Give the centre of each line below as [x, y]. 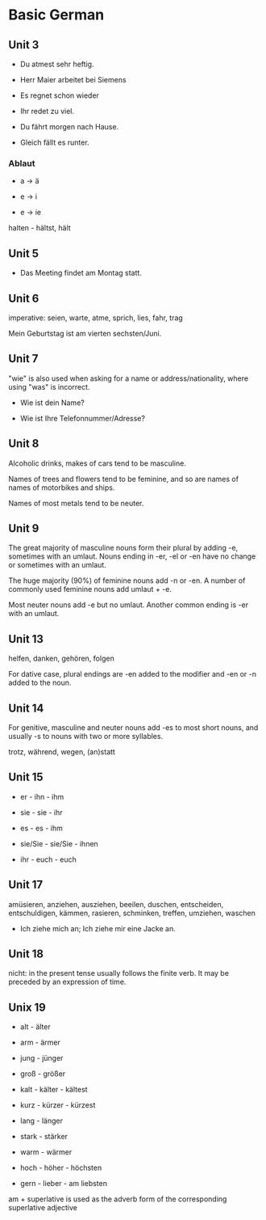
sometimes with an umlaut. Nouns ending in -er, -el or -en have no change [132, 556]
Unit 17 [26, 885]
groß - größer [43, 1074]
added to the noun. [40, 683]
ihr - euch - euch [48, 859]
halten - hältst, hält [39, 228]
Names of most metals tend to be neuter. [76, 503]
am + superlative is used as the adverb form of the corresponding [118, 1199]
